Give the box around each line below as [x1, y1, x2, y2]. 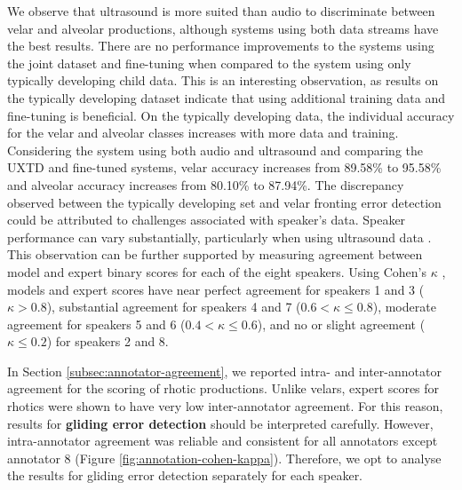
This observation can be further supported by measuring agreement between [7, 245, 423, 264]
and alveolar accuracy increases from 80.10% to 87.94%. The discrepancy [7, 175, 404, 194]
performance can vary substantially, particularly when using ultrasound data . [7, 227, 432, 246]
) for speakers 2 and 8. [46, 332, 169, 351]
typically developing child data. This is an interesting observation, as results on [7, 71, 439, 90]
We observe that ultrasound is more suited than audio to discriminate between [7, 2, 435, 20]
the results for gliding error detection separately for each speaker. [7, 466, 363, 485]
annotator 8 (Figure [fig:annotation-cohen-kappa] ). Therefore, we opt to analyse [7, 448, 442, 467]
